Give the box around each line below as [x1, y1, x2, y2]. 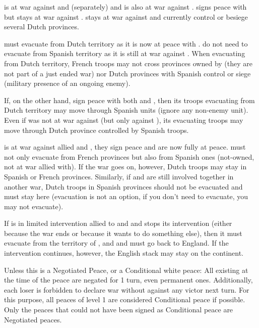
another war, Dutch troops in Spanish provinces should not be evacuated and [4, 181, 243, 192]
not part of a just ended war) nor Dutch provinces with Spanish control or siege [4, 68, 251, 78]
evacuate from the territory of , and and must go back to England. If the [4, 238, 229, 248]
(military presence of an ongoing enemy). [4, 78, 131, 88]
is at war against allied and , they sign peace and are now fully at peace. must [4, 142, 246, 152]
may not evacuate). [4, 201, 63, 211]
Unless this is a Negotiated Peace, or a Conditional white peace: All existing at [4, 264, 248, 275]
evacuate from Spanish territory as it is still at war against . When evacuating [4, 48, 245, 59]
